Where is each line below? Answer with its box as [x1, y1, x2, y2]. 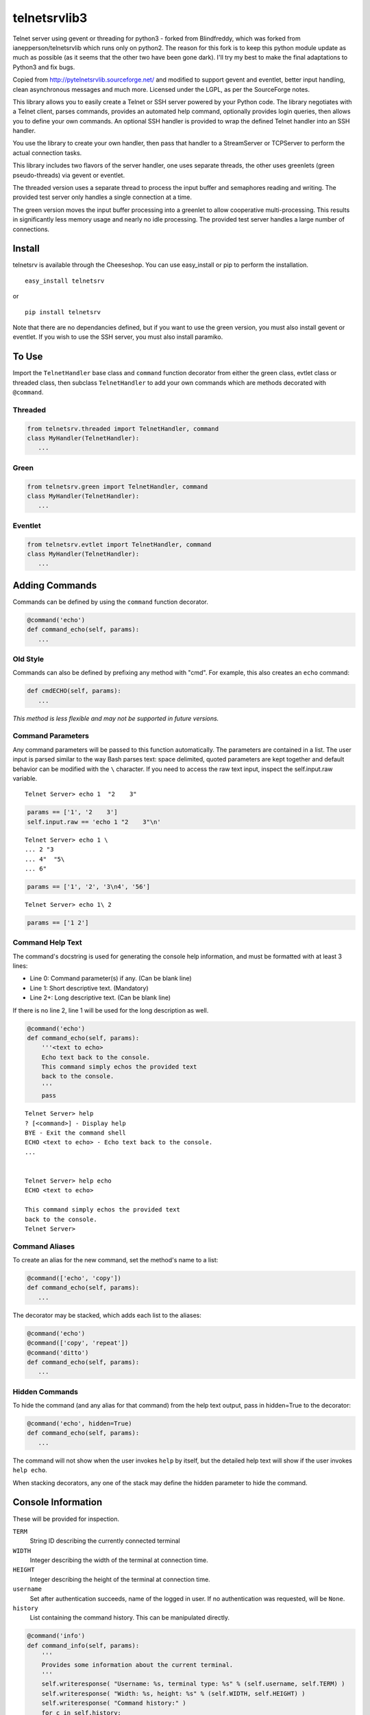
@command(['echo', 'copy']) [27, 1275, 121, 1282]
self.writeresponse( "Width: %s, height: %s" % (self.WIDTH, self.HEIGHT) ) [41, 1690, 306, 1697]
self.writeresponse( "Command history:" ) [41, 1699, 186, 1707]
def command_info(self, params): [27, 1642, 140, 1649]
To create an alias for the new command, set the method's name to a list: [12, 1256, 219, 1264]
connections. [12, 225, 50, 233]
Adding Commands [12, 580, 97, 591]
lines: [12, 961, 28, 970]
